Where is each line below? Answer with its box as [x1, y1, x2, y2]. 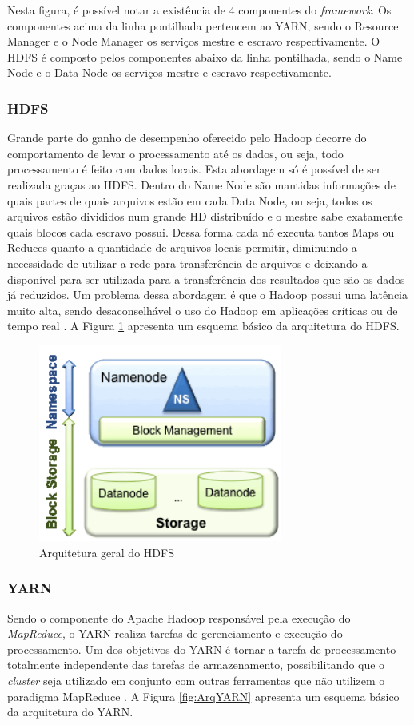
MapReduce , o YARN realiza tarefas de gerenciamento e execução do [7, 625, 343, 642]
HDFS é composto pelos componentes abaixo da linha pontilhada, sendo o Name [7, 48, 403, 65]
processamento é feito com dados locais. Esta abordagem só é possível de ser [7, 161, 381, 177]
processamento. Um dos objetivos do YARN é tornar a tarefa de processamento [7, 640, 396, 657]
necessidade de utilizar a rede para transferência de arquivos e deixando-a [7, 254, 368, 271]
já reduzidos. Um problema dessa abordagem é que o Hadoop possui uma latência [7, 286, 408, 303]
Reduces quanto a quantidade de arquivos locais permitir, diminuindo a [7, 239, 357, 256]
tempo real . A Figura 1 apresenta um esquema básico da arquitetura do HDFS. [7, 317, 400, 334]
